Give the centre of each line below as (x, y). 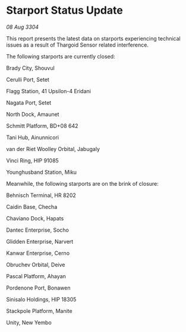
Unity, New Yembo (29, 322)
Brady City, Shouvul (30, 68)
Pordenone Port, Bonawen (38, 288)
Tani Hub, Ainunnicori (33, 137)
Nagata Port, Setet (29, 103)
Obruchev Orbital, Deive (36, 265)
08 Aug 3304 (23, 27)
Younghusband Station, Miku (42, 172)
